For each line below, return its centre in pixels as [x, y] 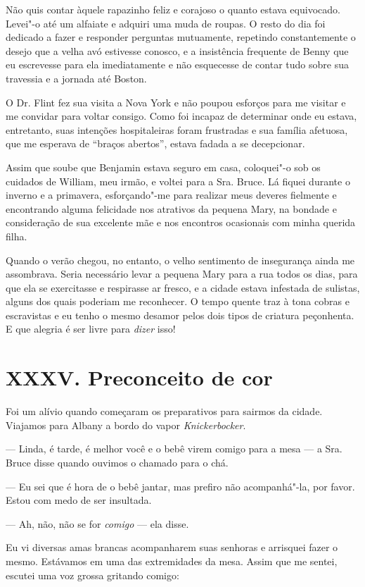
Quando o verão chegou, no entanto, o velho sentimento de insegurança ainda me [180, 260]
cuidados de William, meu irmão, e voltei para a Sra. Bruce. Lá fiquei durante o [178, 181]
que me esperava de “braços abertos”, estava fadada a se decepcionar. [155, 143]
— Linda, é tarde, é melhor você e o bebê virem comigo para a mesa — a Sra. [174, 449]
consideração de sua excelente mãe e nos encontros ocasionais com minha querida [181, 222]
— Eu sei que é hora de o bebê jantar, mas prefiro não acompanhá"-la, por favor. [180, 486]
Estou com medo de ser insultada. [79, 500]
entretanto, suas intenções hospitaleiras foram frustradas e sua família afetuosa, [177, 129]
